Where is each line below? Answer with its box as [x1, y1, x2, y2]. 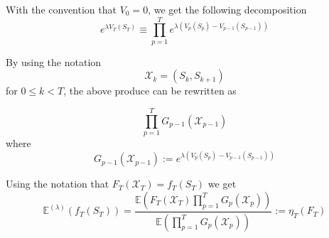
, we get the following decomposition [148, 2, 307, 16]
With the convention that [6, 2, 117, 16]
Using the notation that [6, 176, 109, 191]
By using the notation [6, 54, 102, 69]
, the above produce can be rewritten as [63, 83, 237, 98]
